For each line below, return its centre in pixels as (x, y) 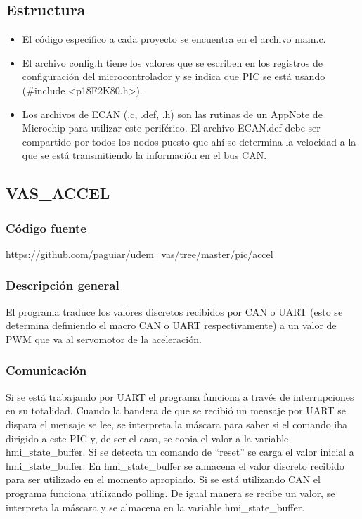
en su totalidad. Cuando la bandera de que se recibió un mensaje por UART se (176, 410)
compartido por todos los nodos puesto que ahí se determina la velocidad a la (189, 141)
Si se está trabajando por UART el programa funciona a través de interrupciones (180, 396)
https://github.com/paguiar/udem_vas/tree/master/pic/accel (140, 254)
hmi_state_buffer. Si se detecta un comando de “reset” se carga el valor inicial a (180, 452)
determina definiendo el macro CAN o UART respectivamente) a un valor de (171, 325)
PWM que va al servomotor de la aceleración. (104, 339)
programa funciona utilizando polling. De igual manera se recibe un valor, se (170, 493)
